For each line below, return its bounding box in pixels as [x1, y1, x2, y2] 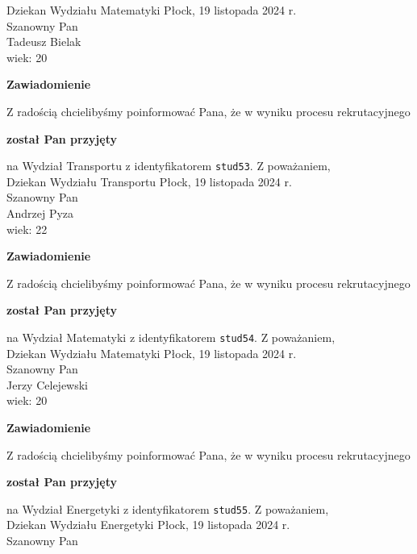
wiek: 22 [6, 220, 48, 237]
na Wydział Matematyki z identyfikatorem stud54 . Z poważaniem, [6, 328, 336, 345]
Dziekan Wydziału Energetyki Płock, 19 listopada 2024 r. [6, 516, 290, 533]
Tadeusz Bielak [6, 33, 81, 50]
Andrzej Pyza [6, 205, 74, 221]
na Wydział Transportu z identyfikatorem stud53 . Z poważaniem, [6, 157, 331, 174]
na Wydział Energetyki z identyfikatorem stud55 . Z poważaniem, [6, 500, 329, 517]
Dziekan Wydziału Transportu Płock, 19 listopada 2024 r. [6, 173, 292, 190]
